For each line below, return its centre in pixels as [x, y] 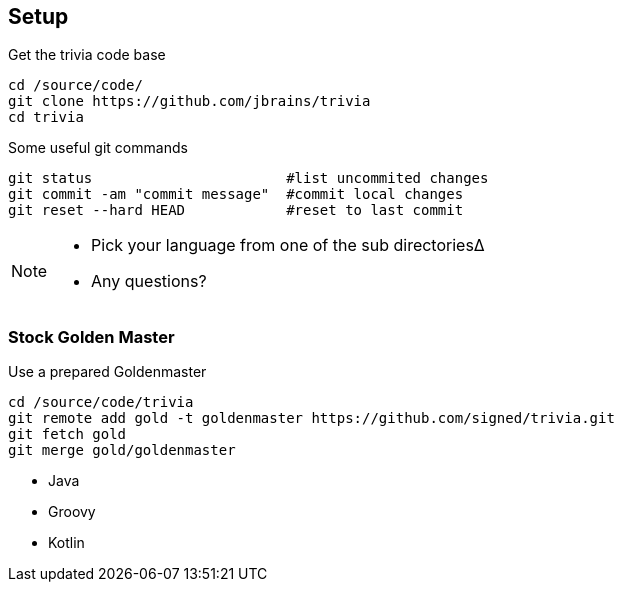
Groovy [72, 512]
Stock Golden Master [91, 336]
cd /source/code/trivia [101, 402]
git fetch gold [67, 434]
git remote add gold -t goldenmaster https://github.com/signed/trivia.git [311, 418]
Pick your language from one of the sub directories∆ [288, 245]
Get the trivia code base [87, 55]
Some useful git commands [98, 148]
